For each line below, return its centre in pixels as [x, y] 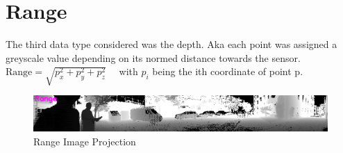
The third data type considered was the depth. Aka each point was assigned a [171, 44]
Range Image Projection [85, 141]
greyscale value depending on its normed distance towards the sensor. [153, 57]
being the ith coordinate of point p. [228, 71]
